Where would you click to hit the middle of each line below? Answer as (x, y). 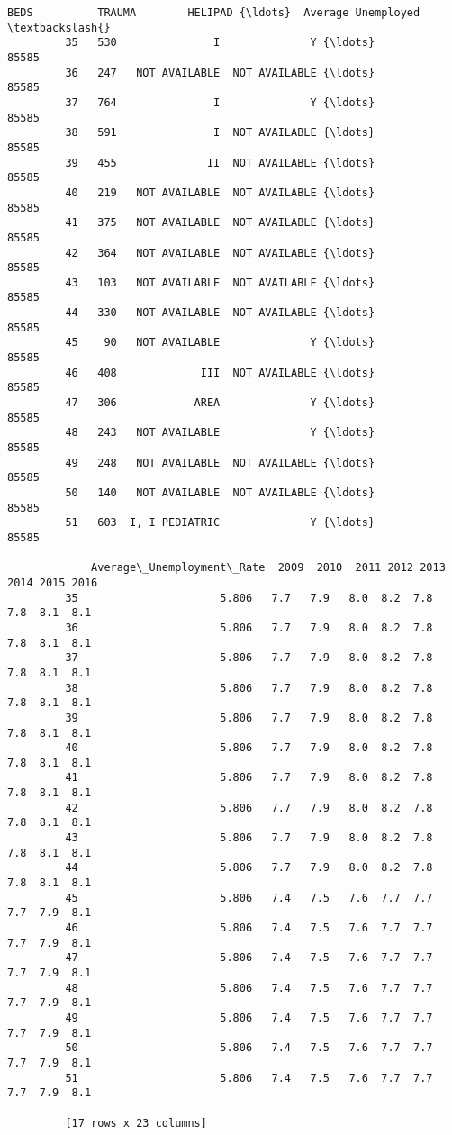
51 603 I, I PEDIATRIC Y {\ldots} (220, 523)
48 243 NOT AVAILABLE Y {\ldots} (220, 433)
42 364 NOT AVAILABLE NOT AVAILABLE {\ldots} (220, 253)
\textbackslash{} (59, 27)
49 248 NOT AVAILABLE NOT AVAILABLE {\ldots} (220, 463)
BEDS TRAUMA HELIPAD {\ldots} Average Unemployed (214, 13)
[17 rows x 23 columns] (136, 1123)
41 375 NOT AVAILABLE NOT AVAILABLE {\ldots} (220, 223)
